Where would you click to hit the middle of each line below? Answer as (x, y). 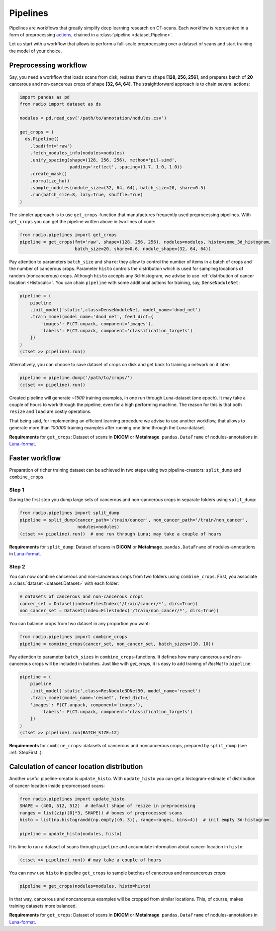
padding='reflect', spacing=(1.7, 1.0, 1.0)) (126, 167)
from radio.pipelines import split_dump (69, 513)
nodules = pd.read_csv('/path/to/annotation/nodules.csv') (93, 118)
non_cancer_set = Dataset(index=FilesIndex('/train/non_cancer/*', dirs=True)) (119, 611)
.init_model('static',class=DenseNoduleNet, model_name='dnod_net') (115, 310)
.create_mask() (48, 174)
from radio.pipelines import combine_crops (74, 637)
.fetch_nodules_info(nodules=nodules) (77, 153)
